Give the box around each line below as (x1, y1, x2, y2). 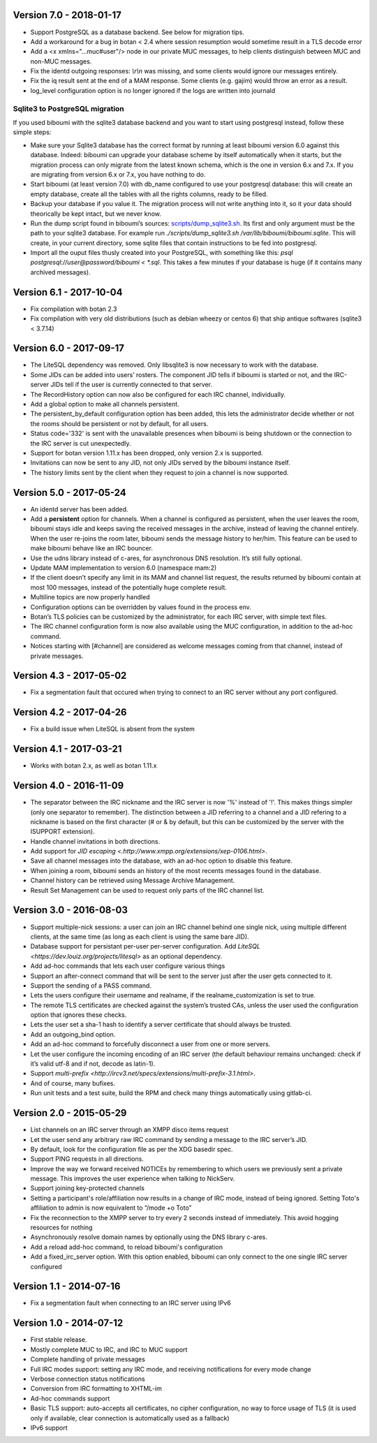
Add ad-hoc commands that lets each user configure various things (30, 962, 226, 970)
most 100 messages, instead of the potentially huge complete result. (30, 583, 227, 592)
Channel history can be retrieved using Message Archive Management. (30, 877, 235, 885)
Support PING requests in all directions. (30, 1155, 145, 1163)
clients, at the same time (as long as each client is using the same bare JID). (30, 932, 249, 941)
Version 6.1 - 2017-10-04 (13, 286, 123, 298)
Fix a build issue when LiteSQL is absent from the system (30, 725, 195, 733)
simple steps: (13, 128, 52, 136)
